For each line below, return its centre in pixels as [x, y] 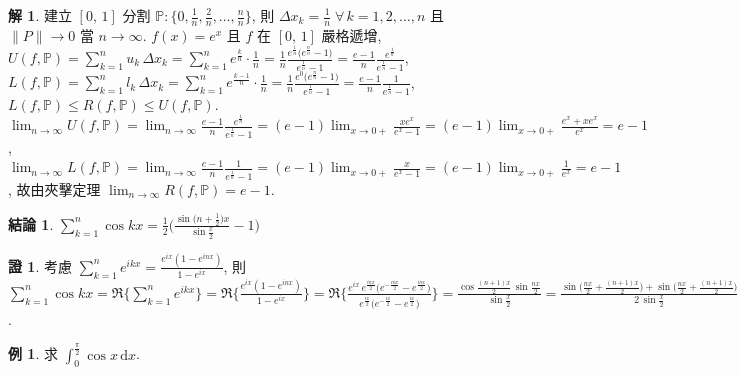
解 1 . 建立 [40, 15]
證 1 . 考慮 [40, 265]
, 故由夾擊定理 [54, 188]
